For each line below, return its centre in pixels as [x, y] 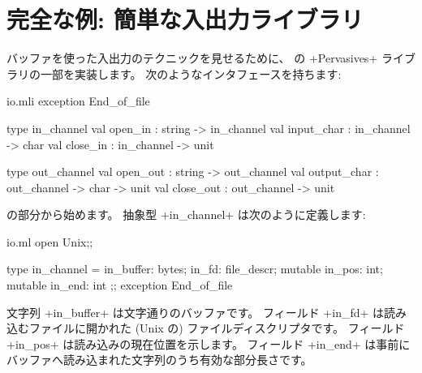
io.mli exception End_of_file [78, 101]
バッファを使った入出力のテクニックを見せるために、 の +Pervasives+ [192, 58]
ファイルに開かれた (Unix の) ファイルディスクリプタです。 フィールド [217, 328]
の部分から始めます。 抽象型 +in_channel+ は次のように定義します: [186, 214]
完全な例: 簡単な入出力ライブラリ [185, 19]
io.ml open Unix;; [50, 241]
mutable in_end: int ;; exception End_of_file [120, 285]
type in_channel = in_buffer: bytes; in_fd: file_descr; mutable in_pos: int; [195, 269]
